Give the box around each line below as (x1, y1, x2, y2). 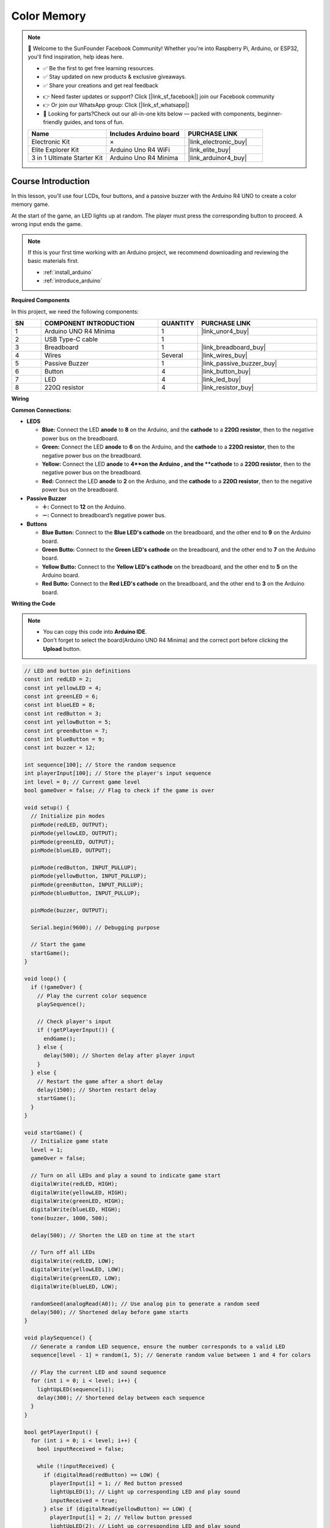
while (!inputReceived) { (37, 1463, 115, 1470)
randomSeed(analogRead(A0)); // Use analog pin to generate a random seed (31, 1300, 260, 1307)
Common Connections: (11, 406, 71, 414)
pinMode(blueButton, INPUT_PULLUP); (31, 889, 141, 897)
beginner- (257, 110, 282, 117)
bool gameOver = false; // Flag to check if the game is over (24, 787, 215, 794)
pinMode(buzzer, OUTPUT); (31, 906, 108, 914)
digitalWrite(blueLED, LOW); (31, 1283, 119, 1290)
